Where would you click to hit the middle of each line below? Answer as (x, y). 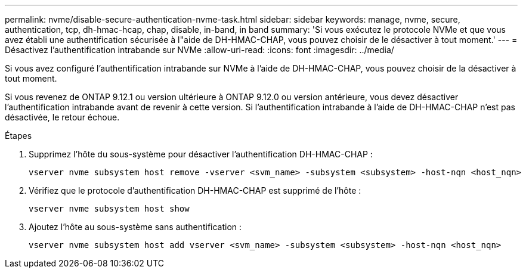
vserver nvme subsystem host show (109, 209)
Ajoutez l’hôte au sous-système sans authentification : (135, 227)
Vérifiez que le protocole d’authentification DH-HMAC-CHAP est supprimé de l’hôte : (195, 190)
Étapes (18, 136)
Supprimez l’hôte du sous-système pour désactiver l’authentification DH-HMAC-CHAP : (201, 154)
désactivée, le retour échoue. (62, 117)
